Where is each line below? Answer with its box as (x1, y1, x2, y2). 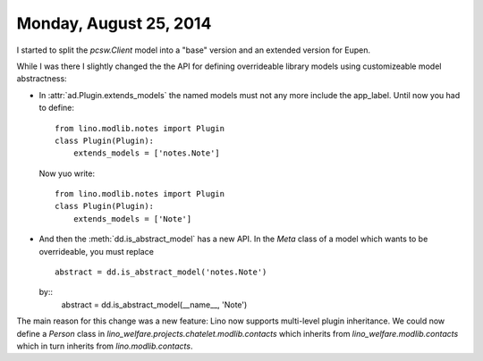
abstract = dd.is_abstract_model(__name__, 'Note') (61, 299, 248, 310)
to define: (38, 103, 75, 113)
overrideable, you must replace (38, 246, 154, 256)
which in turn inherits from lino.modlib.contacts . (16, 340, 193, 351)
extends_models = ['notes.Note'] (72, 148, 221, 158)
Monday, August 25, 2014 (16, 13, 212, 33)
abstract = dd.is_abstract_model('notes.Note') (55, 267, 267, 277)
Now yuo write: (38, 168, 96, 179)
